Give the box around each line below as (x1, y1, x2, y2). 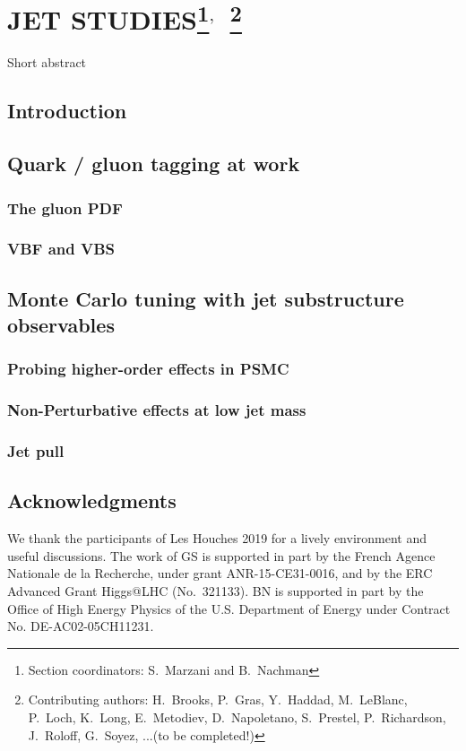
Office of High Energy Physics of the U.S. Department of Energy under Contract (7, 599, 451, 617)
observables (7, 311, 115, 339)
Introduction (7, 97, 127, 125)
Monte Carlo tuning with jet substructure (7, 284, 404, 312)
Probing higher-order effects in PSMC (7, 358, 289, 380)
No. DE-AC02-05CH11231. (7, 617, 154, 635)
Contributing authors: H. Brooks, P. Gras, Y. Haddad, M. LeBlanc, (28, 690, 408, 709)
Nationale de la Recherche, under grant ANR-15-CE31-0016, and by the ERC (7, 564, 433, 583)
